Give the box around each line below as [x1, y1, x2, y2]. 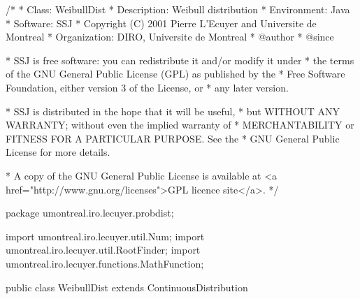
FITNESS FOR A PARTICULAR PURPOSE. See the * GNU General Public [6, 131, 340, 145]
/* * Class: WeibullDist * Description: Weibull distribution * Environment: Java [6, 2, 350, 16]
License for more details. [6, 145, 110, 159]
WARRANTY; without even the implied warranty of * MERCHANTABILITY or [6, 117, 354, 132]
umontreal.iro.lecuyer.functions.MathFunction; [6, 256, 204, 270]
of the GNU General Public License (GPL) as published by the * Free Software [6, 66, 345, 81]
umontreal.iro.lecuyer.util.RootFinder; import [6, 242, 201, 257]
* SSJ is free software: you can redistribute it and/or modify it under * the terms [6, 52, 354, 67]
